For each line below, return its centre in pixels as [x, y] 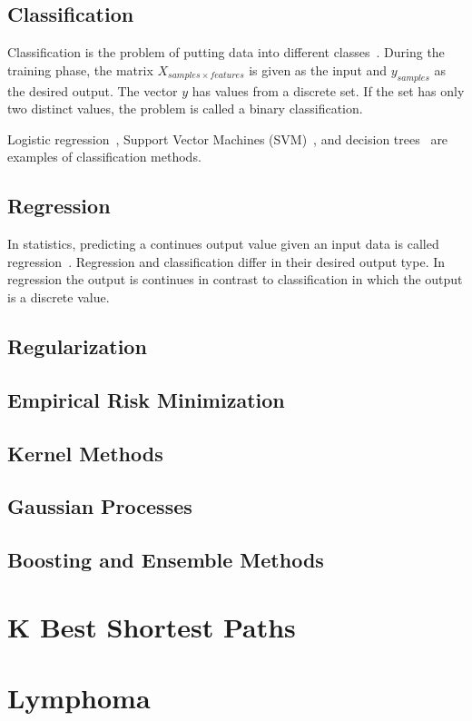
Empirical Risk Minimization [146, 399]
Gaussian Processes [100, 506]
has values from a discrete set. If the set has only [328, 90]
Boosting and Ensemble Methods [166, 560]
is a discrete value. [59, 296]
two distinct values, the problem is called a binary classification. [185, 109]
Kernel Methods [85, 453]
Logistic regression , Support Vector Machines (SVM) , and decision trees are [228, 138]
